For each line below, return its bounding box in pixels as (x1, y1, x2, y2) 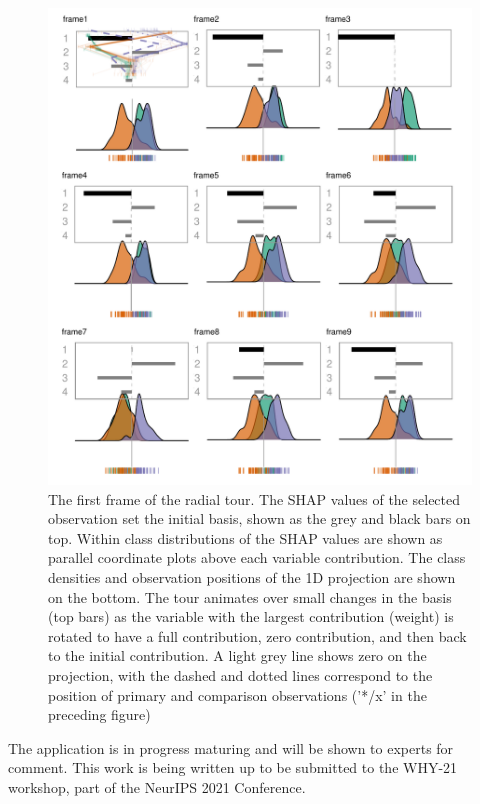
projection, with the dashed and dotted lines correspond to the (48, 665, 433, 686)
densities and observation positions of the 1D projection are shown (48, 567, 456, 588)
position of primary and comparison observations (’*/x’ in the (48, 684, 427, 705)
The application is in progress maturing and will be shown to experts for (8, 737, 454, 758)
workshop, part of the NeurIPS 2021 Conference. (8, 777, 306, 798)
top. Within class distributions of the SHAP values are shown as (48, 527, 443, 548)
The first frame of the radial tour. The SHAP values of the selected (48, 488, 461, 509)
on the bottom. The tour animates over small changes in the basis (48, 586, 452, 607)
